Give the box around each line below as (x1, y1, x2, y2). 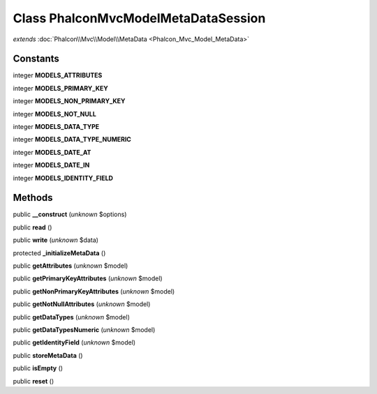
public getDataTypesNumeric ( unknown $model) (13, 326, 156, 334)
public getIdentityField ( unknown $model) (13, 338, 136, 347)
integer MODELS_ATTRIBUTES (13, 71, 103, 79)
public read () (13, 223, 52, 232)
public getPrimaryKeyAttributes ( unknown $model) (13, 274, 163, 282)
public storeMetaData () (13, 351, 83, 359)
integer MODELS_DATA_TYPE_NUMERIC (13, 135, 132, 144)
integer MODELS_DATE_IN (13, 161, 90, 169)
